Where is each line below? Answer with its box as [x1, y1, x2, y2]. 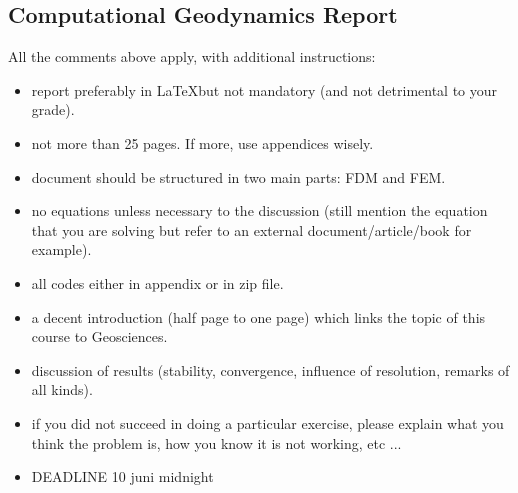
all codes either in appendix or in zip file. [31, 272, 284, 293]
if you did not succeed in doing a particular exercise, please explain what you [31, 412, 504, 433]
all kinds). [31, 379, 93, 400]
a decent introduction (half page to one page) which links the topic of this [31, 306, 486, 327]
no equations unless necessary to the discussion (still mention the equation [31, 200, 488, 221]
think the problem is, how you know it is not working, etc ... [31, 432, 402, 453]
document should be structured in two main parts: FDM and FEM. [31, 166, 446, 187]
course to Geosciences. [31, 326, 168, 347]
